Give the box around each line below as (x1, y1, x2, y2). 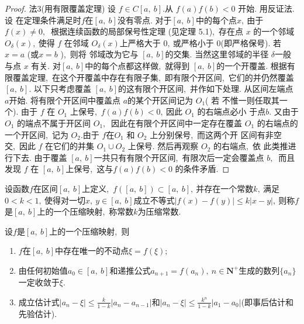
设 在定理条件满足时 (5, 13, 81, 26)
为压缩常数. (137, 205, 181, 218)
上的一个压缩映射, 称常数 (37, 205, 134, 218)
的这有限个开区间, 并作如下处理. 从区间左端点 (118, 82, 293, 95)
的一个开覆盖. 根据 (216, 59, 287, 71)
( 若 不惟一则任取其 (205, 94, 279, 106)
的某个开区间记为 (127, 94, 194, 106)
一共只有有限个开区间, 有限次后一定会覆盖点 (94, 151, 264, 163)
